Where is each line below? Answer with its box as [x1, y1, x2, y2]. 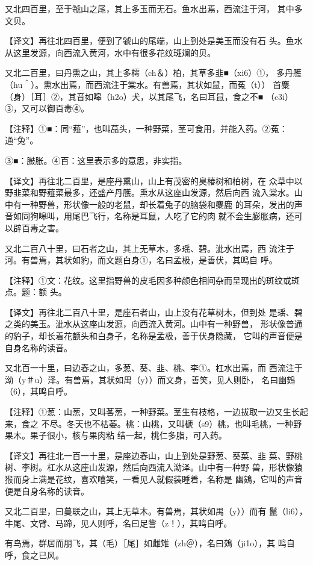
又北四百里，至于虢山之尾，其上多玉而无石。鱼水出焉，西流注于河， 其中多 [5, 2, 303, 14]
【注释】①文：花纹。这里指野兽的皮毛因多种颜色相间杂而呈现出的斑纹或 [5, 273, 291, 286]
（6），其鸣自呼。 [5, 385, 72, 398]
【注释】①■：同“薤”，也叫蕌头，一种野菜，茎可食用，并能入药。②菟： [5, 122, 288, 134]
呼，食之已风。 [5, 548, 64, 561]
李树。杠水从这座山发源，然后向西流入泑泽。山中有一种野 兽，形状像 [21, 461, 294, 473]
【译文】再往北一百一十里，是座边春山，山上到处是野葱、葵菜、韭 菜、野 [5, 449, 294, 461]
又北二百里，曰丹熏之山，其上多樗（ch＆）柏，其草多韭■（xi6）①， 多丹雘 [5, 66, 302, 79]
